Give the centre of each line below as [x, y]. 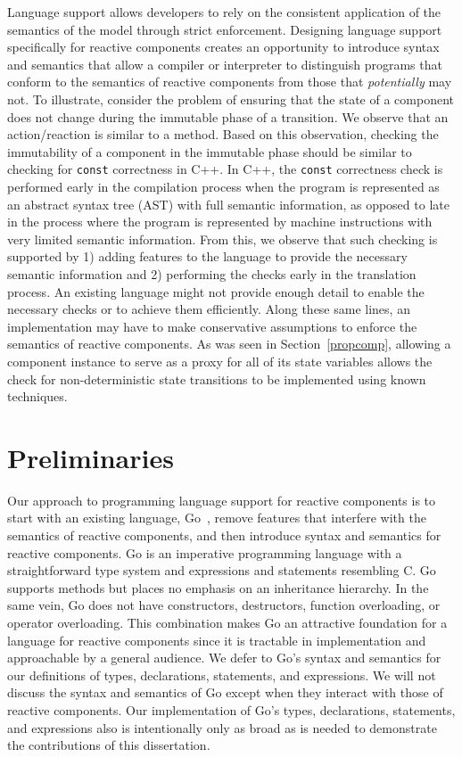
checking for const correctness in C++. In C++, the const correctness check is [225, 169]
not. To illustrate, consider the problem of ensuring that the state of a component [231, 99]
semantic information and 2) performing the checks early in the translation [212, 273]
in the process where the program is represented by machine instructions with [220, 222]
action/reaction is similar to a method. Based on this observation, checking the [223, 134]
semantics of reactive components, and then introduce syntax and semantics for [224, 535]
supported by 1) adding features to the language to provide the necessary [207, 256]
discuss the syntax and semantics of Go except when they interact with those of [225, 692]
